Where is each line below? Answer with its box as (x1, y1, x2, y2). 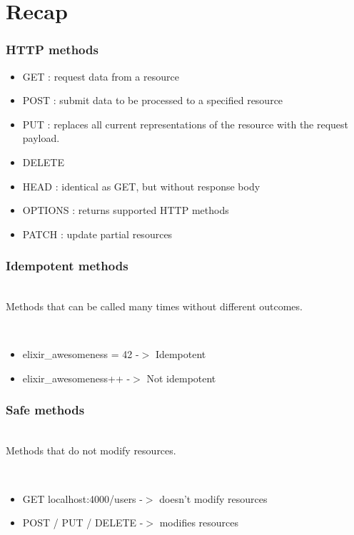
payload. (22, 131, 60, 146)
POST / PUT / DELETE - (22, 515, 143, 530)
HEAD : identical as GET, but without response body (22, 178, 261, 193)
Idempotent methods (6, 257, 128, 275)
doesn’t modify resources (159, 491, 268, 506)
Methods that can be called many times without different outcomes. (6, 299, 303, 314)
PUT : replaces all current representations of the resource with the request (22, 116, 349, 131)
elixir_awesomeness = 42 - (22, 347, 139, 362)
